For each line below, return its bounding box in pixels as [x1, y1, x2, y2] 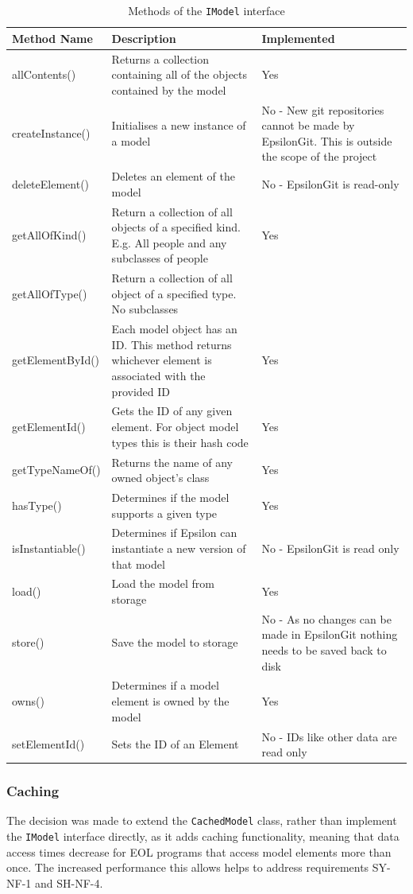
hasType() [12, 496, 62, 513]
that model [111, 555, 165, 572]
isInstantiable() [12, 539, 86, 556]
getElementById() [12, 352, 100, 368]
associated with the [111, 367, 206, 384]
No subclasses [111, 301, 179, 317]
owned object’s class [111, 469, 210, 486]
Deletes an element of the [111, 168, 236, 185]
